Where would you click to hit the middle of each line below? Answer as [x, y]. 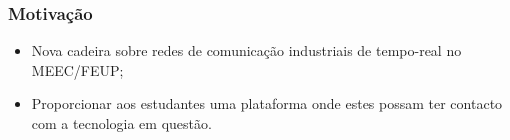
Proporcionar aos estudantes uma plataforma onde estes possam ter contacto [267, 103]
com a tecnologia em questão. [121, 123]
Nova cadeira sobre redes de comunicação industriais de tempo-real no [246, 50]
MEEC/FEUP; [77, 69]
